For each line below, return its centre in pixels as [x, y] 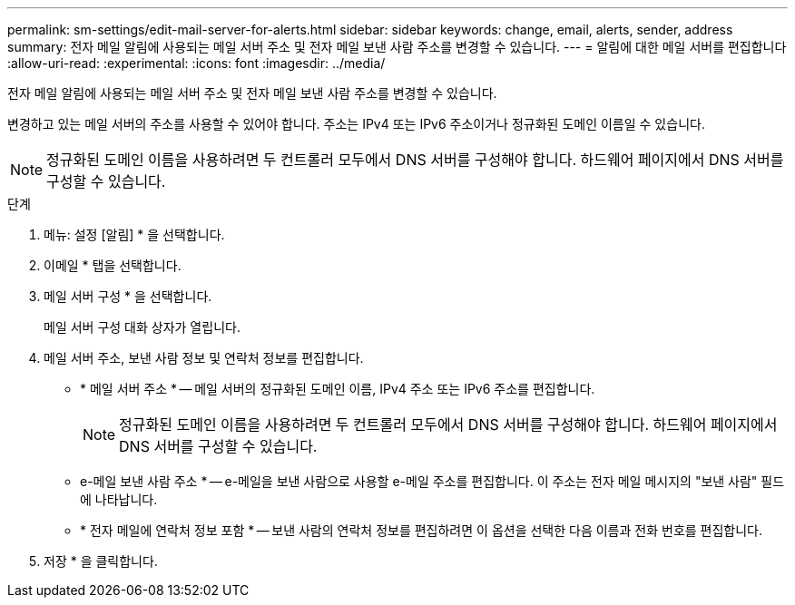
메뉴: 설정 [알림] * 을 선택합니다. [134, 234]
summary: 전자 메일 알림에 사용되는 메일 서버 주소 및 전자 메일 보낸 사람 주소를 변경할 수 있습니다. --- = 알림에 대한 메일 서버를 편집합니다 [397, 47]
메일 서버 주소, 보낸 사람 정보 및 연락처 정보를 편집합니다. [204, 358]
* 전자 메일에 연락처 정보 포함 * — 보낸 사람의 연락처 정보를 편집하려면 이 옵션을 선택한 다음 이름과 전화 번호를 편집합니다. [422, 530]
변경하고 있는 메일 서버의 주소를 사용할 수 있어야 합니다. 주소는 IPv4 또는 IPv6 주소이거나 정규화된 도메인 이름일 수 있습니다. [356, 124]
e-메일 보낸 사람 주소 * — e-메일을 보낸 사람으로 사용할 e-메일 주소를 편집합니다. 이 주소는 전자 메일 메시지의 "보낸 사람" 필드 [432, 481]
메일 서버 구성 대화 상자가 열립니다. [142, 327]
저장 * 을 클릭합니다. [101, 561]
